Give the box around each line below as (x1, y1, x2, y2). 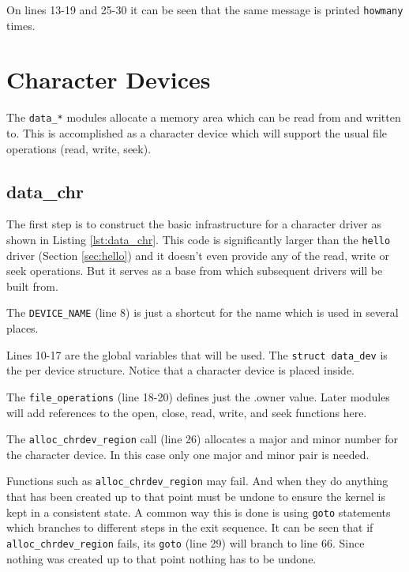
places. (6, 320, 39, 337)
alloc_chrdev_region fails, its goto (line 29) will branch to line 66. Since (6, 534, 365, 551)
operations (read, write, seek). (6, 140, 152, 156)
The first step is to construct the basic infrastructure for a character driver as (6, 216, 381, 232)
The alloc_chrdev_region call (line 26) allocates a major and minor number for (6, 431, 398, 447)
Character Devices (6, 63, 211, 96)
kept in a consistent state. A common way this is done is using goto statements (6, 503, 391, 520)
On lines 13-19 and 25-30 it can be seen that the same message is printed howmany (6, 2, 403, 17)
